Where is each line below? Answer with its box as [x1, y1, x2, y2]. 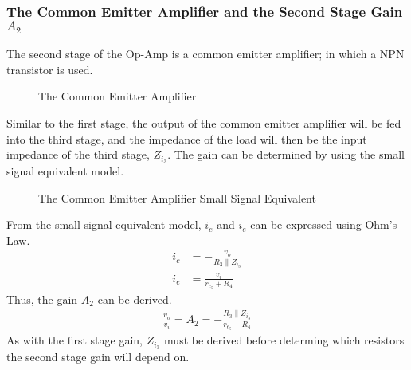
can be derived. [97, 290, 172, 307]
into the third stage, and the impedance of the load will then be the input [6, 130, 367, 147]
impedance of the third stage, [6, 146, 150, 163]
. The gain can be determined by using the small [167, 146, 405, 163]
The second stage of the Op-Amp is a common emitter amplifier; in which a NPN [6, 45, 405, 62]
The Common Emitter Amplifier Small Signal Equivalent [38, 189, 316, 206]
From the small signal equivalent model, [6, 216, 202, 233]
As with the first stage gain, [6, 332, 143, 348]
